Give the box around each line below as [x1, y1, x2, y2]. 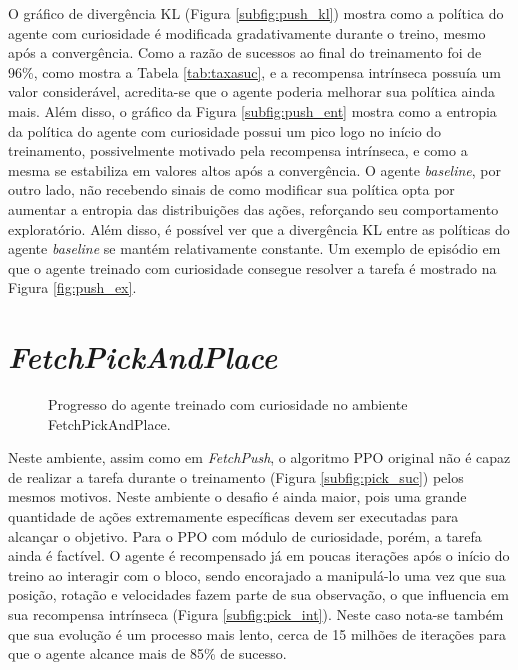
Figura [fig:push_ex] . [8, 277, 137, 298]
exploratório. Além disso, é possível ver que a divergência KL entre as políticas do [8, 218, 510, 239]
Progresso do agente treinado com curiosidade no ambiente [48, 394, 408, 415]
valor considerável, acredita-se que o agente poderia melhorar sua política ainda [8, 81, 495, 102]
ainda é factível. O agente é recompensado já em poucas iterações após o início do [8, 545, 510, 566]
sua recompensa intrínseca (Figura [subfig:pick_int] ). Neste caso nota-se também [8, 603, 504, 624]
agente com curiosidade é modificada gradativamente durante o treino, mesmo [8, 22, 486, 43]
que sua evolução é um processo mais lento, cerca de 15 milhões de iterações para [8, 623, 506, 644]
